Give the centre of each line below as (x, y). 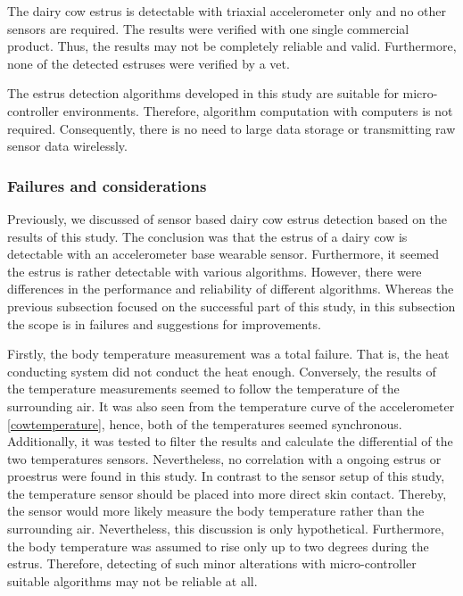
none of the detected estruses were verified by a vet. (149, 63)
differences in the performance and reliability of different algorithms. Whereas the (231, 289)
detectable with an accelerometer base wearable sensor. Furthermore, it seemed (223, 254)
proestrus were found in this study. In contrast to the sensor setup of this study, (226, 476)
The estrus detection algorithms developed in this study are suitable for (203, 93)
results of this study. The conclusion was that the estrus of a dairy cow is (207, 236)
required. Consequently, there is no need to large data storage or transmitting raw (231, 128)
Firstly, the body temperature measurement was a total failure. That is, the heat (228, 354)
